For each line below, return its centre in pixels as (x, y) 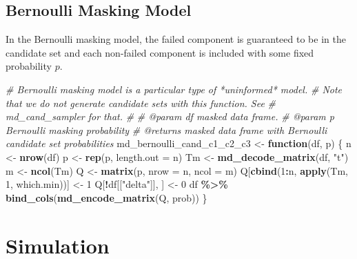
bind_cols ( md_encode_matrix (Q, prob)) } (106, 197)
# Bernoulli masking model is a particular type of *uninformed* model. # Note (174, 89)
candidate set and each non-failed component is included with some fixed (160, 52)
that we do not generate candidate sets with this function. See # (141, 103)
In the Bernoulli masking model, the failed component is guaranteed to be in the (176, 39)
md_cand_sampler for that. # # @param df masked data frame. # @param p (170, 116)
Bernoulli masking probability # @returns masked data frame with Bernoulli (166, 129)
